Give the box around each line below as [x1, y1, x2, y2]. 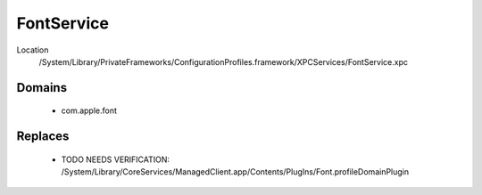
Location [16, 45, 49, 55]
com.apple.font [61, 105, 118, 116]
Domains [16, 80, 67, 95]
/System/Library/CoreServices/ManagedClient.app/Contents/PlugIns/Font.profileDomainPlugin [61, 167, 410, 177]
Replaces [16, 129, 70, 144]
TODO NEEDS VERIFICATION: [61, 154, 170, 165]
